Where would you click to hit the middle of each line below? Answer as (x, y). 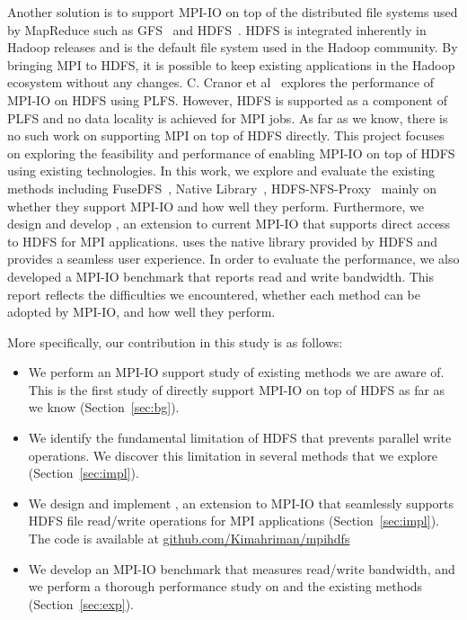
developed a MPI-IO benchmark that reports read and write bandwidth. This (221, 276)
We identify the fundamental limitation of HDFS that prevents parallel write (240, 438)
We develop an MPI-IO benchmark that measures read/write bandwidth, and (242, 568)
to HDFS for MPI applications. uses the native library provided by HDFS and (222, 241)
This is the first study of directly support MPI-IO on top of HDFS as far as (237, 389)
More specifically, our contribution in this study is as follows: (175, 341)
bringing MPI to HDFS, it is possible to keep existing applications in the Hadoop (231, 64)
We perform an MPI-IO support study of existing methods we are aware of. (236, 372)
